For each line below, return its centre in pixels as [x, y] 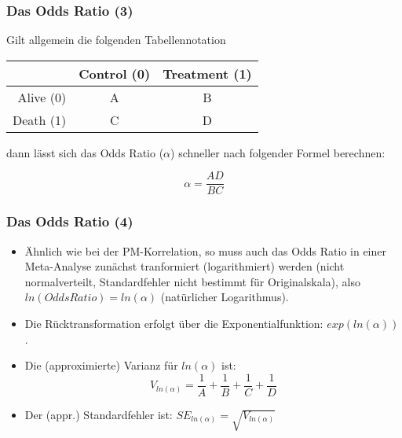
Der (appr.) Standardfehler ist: [99, 414]
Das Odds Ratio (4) [70, 221]
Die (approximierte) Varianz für [101, 365]
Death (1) [40, 120]
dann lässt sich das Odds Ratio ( [85, 152]
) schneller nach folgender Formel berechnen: [278, 152]
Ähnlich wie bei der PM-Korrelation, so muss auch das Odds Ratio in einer [206, 250]
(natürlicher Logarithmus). [225, 297]
